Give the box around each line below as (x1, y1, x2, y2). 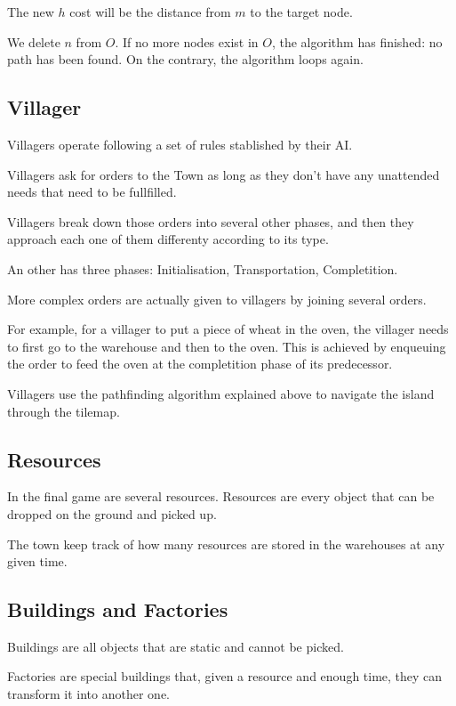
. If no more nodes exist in (115, 32, 259, 51)
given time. (7, 552, 68, 571)
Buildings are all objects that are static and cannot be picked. (7, 637, 344, 655)
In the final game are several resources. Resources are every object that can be (7, 487, 435, 506)
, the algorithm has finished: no (271, 32, 443, 51)
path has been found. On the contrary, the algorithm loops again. (7, 50, 364, 69)
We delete (7, 32, 60, 51)
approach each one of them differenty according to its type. (7, 230, 329, 248)
